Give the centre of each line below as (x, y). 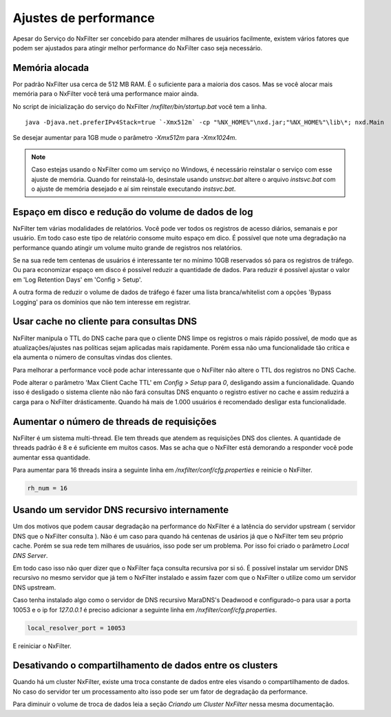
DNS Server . (30, 555)
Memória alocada (51, 68)
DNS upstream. (34, 587)
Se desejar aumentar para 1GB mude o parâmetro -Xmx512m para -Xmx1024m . (125, 138)
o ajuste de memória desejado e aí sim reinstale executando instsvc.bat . (134, 189)
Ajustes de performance (84, 18)
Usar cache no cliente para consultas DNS (105, 321)
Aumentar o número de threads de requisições (115, 421)
